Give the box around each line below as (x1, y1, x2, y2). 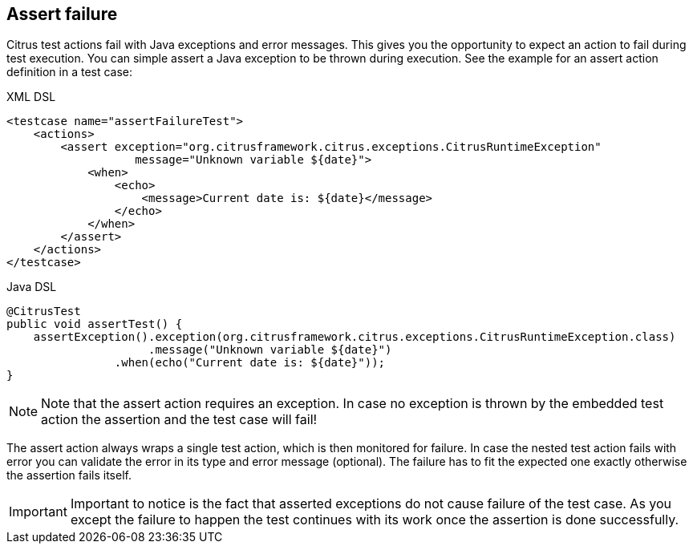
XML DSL (6, 90, 56, 104)
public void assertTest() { (6, 317, 183, 331)
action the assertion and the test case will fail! (41, 411, 318, 428)
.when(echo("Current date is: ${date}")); (114, 356, 386, 370)
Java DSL (6, 280, 57, 294)
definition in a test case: (6, 65, 133, 79)
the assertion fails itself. (6, 468, 132, 483)
